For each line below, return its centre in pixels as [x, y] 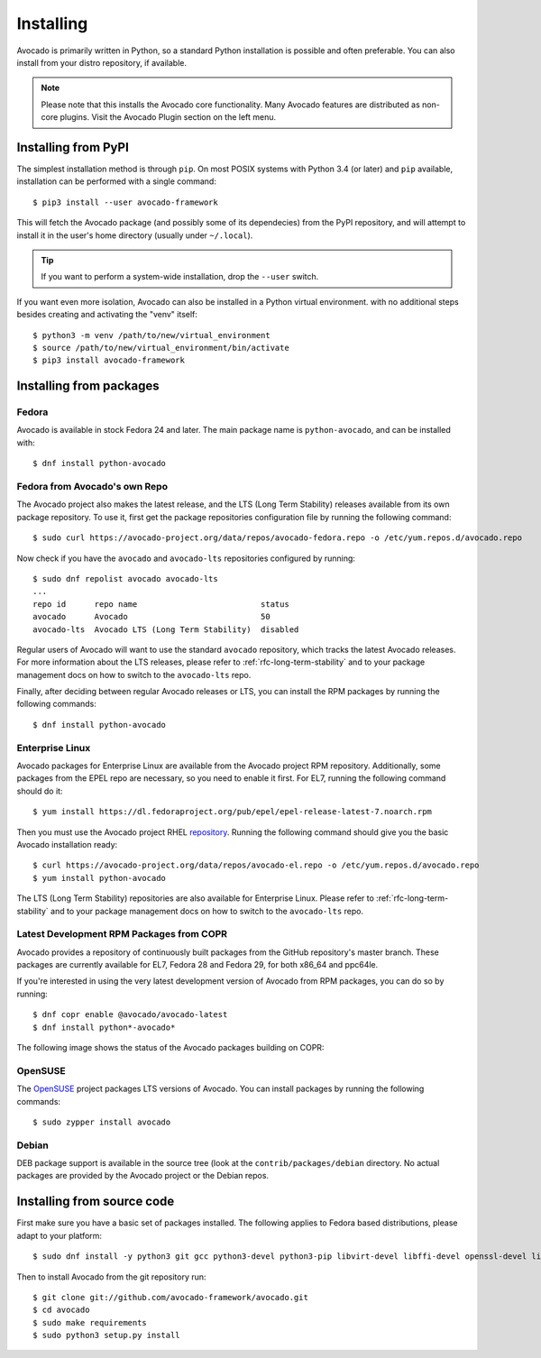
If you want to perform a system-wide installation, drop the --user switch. [180, 277]
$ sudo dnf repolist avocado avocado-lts [125, 578]
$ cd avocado [61, 1310]
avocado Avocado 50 [151, 617]
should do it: [40, 791]
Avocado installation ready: [67, 844]
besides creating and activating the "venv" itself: [107, 315]
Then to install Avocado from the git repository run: [111, 1277]
